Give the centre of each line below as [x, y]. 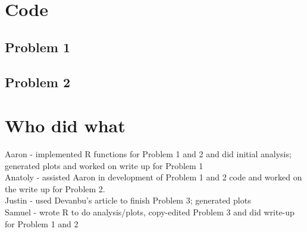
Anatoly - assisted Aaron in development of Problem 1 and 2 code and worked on [153, 177]
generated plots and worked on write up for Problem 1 [104, 165]
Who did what [65, 125]
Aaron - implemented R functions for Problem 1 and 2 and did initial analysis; [148, 154]
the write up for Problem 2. [55, 188]
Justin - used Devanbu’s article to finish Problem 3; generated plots [128, 200]
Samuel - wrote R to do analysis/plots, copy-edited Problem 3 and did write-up [150, 212]
